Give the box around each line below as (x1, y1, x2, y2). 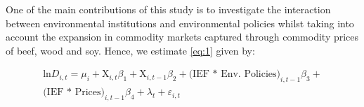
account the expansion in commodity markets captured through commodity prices (6, 29, 359, 44)
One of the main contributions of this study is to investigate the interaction (6, 2, 331, 16)
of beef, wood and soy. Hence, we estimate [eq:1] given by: (6, 43, 255, 57)
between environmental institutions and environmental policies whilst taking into (6, 15, 354, 30)
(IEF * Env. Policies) (188, 69, 280, 80)
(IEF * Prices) (43, 87, 105, 98)
